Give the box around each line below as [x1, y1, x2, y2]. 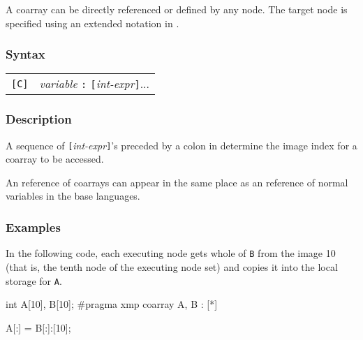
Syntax [6, 45, 45, 63]
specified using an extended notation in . [6, 15, 179, 30]
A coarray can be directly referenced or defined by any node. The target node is [6, 2, 348, 16]
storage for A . [6, 273, 62, 288]
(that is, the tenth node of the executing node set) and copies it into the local [6, 259, 338, 274]
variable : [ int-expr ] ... [39, 75, 149, 92]
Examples [6, 218, 61, 235]
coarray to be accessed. [6, 151, 104, 166]
